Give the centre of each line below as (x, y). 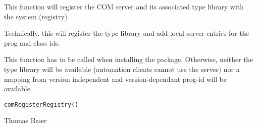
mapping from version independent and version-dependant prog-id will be (115, 79)
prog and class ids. (32, 42)
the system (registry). (37, 16)
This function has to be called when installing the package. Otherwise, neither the (128, 59)
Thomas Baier (26, 120)
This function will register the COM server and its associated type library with (124, 6)
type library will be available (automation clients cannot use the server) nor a (122, 69)
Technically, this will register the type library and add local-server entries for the (127, 33)
